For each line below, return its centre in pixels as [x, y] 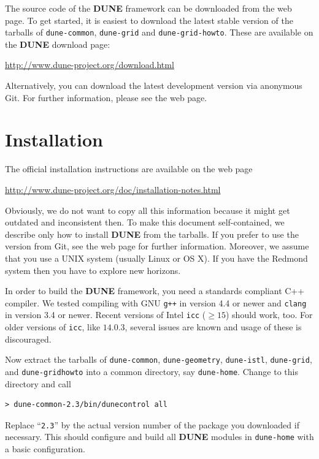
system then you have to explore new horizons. [93, 270]
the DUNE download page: [58, 44]
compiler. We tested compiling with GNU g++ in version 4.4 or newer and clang [156, 302]
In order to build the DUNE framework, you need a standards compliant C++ [155, 291]
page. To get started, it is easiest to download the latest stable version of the [149, 20]
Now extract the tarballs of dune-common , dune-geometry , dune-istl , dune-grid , [159, 359]
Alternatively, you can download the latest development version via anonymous [154, 85]
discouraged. [28, 339]
